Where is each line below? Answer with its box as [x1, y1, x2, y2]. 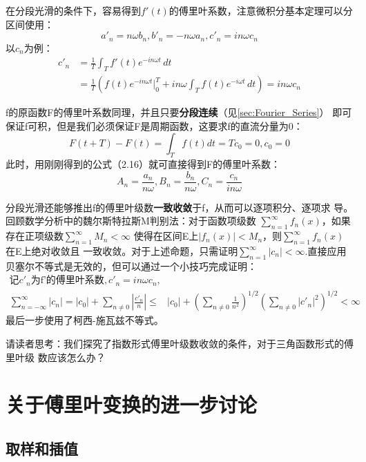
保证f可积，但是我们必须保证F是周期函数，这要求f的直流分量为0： [6, 118, 303, 133]
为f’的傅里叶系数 [30, 276, 104, 286]
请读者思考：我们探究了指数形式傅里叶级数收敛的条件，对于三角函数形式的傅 [6, 336, 354, 350]
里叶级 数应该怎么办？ [6, 349, 106, 364]
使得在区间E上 [133, 229, 199, 243]
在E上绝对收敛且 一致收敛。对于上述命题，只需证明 [6, 244, 238, 258]
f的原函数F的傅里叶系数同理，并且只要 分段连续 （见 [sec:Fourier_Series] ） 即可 [6, 105, 352, 119]
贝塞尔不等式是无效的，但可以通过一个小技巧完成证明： [6, 258, 257, 273]
